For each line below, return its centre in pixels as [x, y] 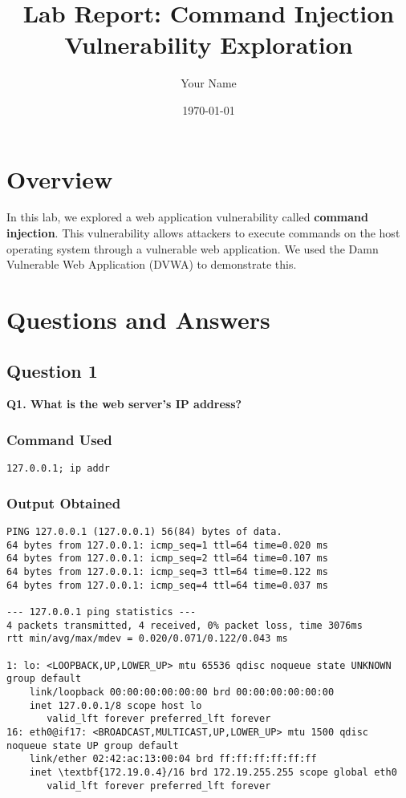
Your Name [209, 83]
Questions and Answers [138, 319]
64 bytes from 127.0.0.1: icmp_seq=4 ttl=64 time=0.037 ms [167, 585]
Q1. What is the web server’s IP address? [124, 404]
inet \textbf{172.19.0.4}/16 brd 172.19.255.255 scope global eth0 [213, 772]
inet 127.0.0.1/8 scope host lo [116, 705]
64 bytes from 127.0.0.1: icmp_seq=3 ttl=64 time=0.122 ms [167, 572]
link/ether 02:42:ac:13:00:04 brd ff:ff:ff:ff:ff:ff [173, 759]
